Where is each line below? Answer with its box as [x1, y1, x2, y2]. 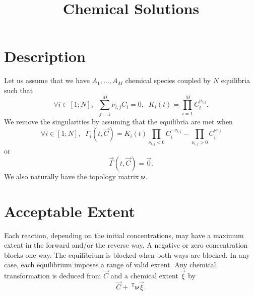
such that [4, 85, 33, 95]
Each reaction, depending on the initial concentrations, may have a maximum [4, 230, 244, 240]
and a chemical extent [110, 270, 178, 281]
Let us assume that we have [4, 75, 90, 86]
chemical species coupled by [125, 75, 211, 86]
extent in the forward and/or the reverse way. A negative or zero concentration [4, 240, 248, 250]
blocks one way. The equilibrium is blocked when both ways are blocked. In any [4, 249, 250, 260]
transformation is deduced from [4, 270, 101, 281]
